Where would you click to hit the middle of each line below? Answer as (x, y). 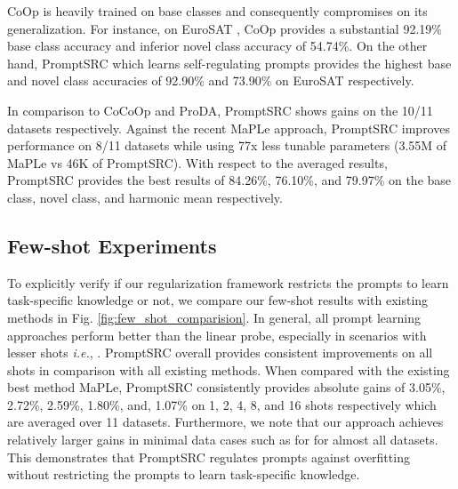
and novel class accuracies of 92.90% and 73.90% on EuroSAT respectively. (211, 80)
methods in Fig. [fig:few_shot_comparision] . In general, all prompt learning (214, 317)
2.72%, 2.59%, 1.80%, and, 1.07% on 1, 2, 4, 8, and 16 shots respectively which (222, 404)
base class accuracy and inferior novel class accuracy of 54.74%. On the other (217, 46)
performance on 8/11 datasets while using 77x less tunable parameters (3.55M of (227, 145)
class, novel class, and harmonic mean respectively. (145, 197)
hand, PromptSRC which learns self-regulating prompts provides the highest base (229, 63)
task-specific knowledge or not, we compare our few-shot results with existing (218, 300)
